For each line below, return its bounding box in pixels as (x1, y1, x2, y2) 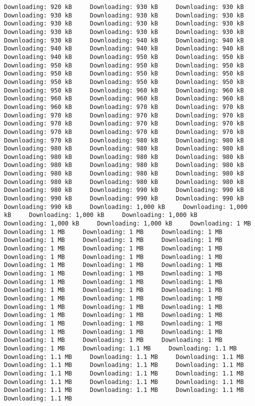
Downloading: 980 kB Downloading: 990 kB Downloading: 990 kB (4, 186, 244, 194)
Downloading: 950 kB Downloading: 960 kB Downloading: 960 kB (4, 86, 244, 94)
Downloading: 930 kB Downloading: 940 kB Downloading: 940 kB (4, 36, 244, 44)
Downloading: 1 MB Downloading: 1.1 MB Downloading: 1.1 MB (4, 344, 237, 352)
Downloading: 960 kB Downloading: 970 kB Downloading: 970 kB (4, 103, 244, 110)
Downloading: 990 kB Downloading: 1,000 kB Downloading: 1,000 (4, 203, 247, 210)
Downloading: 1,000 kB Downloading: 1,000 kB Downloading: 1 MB (4, 220, 251, 227)
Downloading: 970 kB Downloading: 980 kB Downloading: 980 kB (4, 136, 244, 144)
